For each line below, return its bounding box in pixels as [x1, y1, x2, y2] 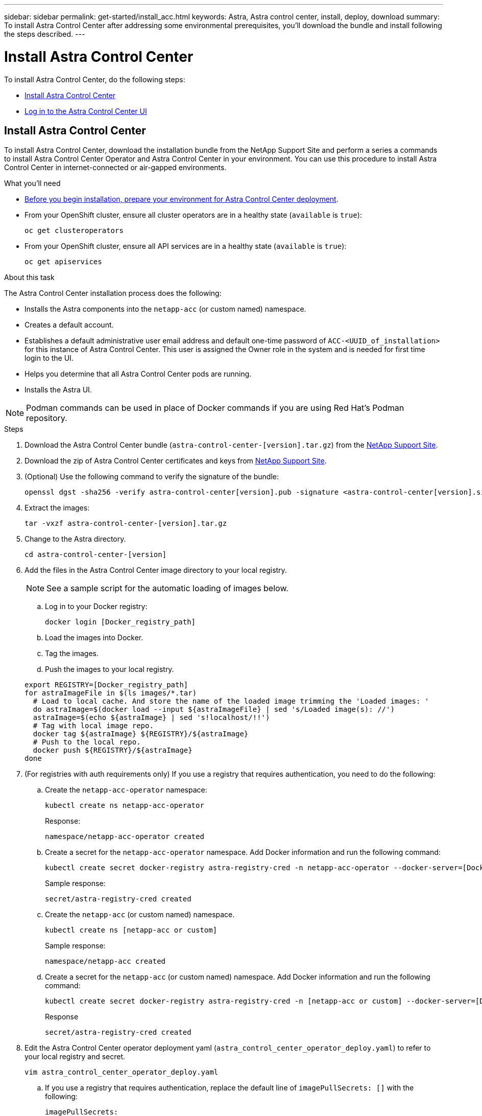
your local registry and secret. [25, 1052, 126, 1061]
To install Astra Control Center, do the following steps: [4, 75, 185, 84]
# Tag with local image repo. [33, 722, 154, 730]
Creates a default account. [25, 320, 114, 330]
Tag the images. [45, 649, 99, 658]
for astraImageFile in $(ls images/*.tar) [25, 689, 197, 697]
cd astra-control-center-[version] [25, 550, 167, 559]
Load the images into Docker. [45, 633, 143, 642]
